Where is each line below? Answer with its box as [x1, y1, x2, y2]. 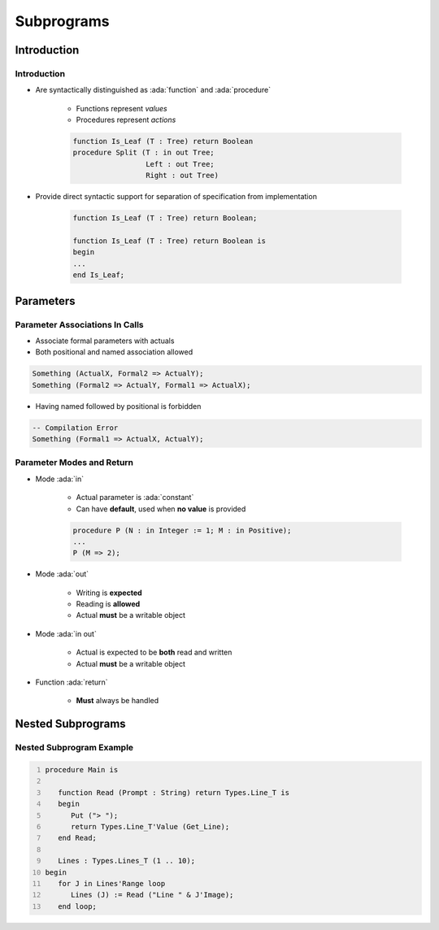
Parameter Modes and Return [15, 457, 134, 468]
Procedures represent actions [76, 115, 176, 125]
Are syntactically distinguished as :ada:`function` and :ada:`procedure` [35, 85, 272, 95]
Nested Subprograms [15, 717, 126, 731]
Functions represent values [76, 103, 167, 113]
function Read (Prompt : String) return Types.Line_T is [58, 788, 290, 797]
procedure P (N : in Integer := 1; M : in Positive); [72, 525, 292, 535]
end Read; [58, 833, 98, 843]
